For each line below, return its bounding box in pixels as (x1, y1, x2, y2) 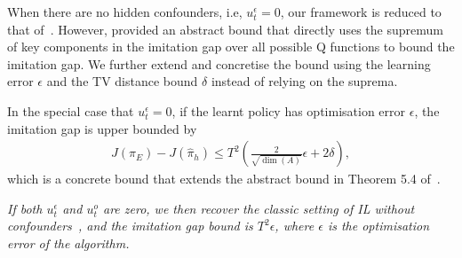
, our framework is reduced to (280, 3, 442, 20)
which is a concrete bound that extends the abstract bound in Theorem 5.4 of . (7, 169, 441, 188)
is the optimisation (327, 216, 430, 235)
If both (7, 199, 43, 217)
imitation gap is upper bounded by (7, 119, 197, 137)
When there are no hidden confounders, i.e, (7, 3, 243, 20)
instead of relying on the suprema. (211, 72, 398, 90)
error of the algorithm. (7, 233, 130, 252)
